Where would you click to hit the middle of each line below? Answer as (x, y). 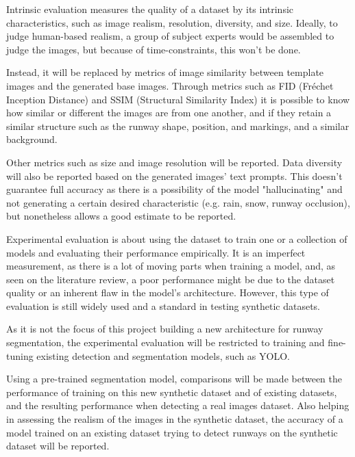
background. (32, 139)
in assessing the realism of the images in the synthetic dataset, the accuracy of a (175, 419)
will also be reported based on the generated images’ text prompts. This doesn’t (174, 175)
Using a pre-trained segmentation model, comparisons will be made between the (174, 379)
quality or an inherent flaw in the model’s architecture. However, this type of (168, 292)
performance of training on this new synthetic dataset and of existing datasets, (172, 392)
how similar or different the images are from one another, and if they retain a (169, 113)
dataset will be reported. (58, 446)
